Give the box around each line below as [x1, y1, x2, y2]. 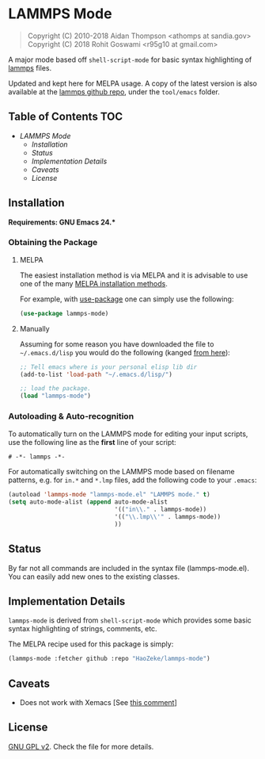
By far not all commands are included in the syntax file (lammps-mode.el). [8, 563, 249, 573]
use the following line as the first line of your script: [8, 437, 176, 447]
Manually [19, 324, 50, 333]
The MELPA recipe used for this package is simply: [8, 639, 174, 649]
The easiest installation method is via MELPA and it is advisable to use [19, 270, 248, 280]
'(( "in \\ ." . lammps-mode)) [114, 505, 207, 514]
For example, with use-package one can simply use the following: [19, 294, 234, 304]
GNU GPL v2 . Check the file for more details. [8, 742, 154, 751]
